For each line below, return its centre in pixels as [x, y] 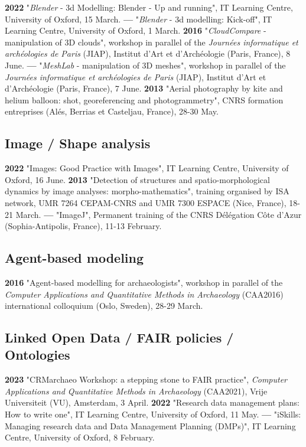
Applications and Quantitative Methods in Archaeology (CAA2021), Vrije [136, 391]
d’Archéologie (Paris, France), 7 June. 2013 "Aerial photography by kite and [144, 88]
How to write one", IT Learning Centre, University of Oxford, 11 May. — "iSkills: [153, 414]
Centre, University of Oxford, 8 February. [80, 437]
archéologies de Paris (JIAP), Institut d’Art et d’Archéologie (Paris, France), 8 [148, 53]
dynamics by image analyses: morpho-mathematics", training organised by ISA [147, 191]
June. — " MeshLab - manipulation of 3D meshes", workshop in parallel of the [145, 65]
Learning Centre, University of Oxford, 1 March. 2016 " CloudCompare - [136, 30]
